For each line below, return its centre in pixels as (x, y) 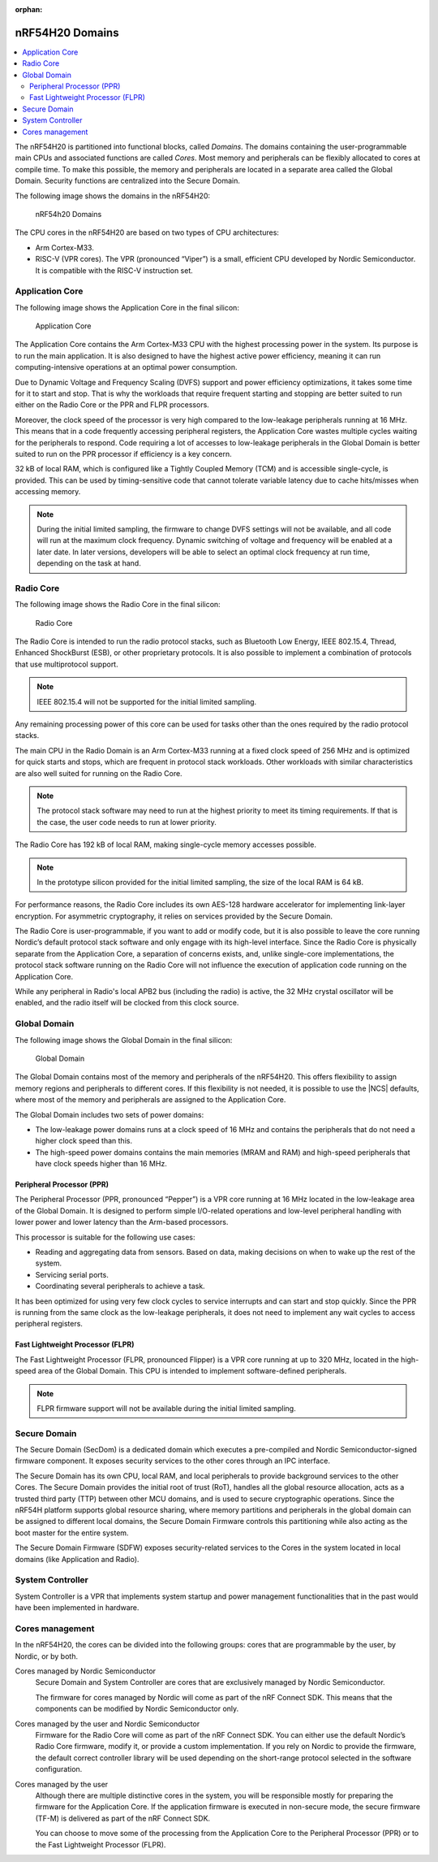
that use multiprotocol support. (67, 664)
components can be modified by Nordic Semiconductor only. (137, 1709)
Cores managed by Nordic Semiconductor (86, 1671)
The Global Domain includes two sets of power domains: (109, 1114)
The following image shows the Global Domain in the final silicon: (124, 1040)
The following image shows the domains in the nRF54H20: (113, 196)
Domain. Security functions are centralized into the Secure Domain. (128, 181)
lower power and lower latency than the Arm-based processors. (122, 1222)
